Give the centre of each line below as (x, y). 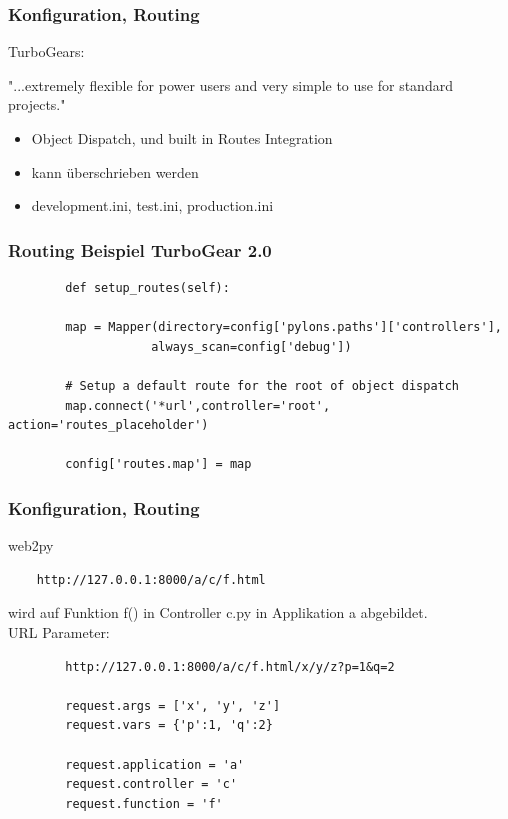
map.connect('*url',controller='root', (198, 405)
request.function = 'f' (144, 803)
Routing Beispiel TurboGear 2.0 (140, 249)
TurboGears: (46, 51)
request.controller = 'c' (151, 784)
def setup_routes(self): (147, 288)
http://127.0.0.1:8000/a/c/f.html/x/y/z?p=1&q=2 (230, 666)
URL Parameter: (59, 631)
